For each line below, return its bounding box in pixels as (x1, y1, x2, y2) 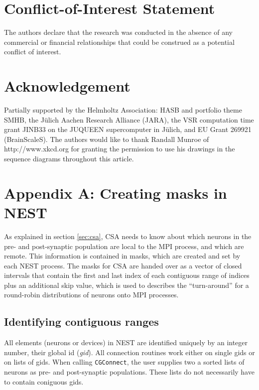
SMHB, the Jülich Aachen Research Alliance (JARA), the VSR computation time (4, 114, 254, 125)
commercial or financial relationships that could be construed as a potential (4, 36, 235, 47)
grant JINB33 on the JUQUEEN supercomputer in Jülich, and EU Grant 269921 (4, 124, 252, 134)
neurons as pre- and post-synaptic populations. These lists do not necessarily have (4, 367, 255, 377)
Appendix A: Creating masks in (4, 182, 227, 203)
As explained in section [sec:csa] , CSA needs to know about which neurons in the (4, 231, 252, 241)
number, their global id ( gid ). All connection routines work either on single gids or (4, 347, 255, 357)
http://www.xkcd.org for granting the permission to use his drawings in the (4, 143, 235, 154)
